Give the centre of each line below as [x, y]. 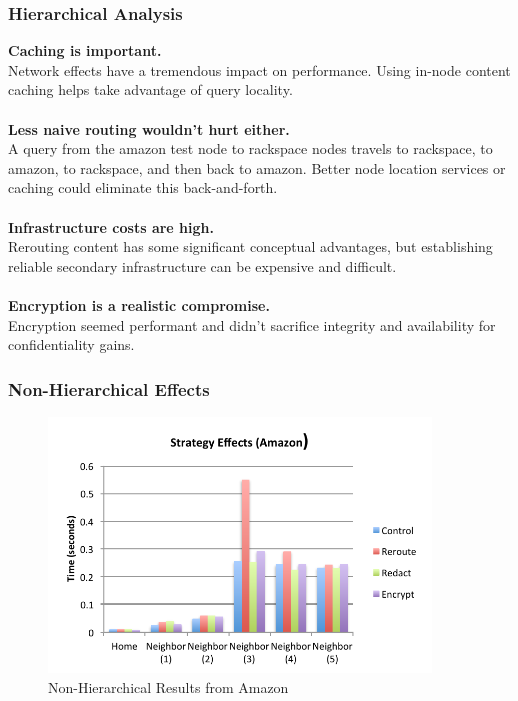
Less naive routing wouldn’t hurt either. [149, 128]
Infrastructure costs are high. [111, 226]
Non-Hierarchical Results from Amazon [168, 687]
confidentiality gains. [71, 344]
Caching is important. [85, 50]
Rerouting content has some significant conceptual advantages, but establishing [250, 246]
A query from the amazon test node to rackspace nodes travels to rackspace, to [250, 148]
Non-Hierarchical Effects [109, 388]
